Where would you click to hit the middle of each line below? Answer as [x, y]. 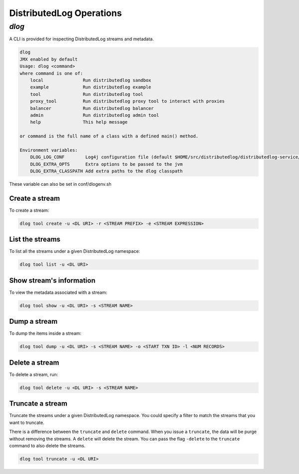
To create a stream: [29, 210]
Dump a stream [33, 321]
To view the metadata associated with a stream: [58, 292]
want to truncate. [27, 423]
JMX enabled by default [49, 59]
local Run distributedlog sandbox [91, 80]
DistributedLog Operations [66, 13]
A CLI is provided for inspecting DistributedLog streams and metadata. [81, 39]
